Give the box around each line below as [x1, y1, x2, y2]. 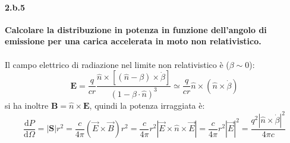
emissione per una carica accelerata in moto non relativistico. [5, 35, 261, 47]
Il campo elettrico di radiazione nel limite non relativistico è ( [5, 58, 229, 70]
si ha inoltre [5, 99, 49, 111]
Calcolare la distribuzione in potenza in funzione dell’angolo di [5, 23, 267, 35]
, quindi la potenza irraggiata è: [89, 99, 205, 111]
